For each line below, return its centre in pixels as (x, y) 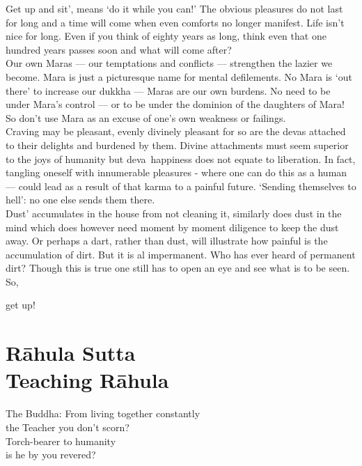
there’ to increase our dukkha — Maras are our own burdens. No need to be (168, 90)
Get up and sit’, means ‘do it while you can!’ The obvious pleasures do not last (174, 8)
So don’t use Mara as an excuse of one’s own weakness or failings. (146, 117)
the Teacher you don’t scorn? (68, 427)
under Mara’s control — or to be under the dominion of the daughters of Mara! (175, 104)
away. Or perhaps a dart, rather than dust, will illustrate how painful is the (167, 241)
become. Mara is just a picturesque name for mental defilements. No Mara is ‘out (179, 76)
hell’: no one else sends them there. (80, 200)
